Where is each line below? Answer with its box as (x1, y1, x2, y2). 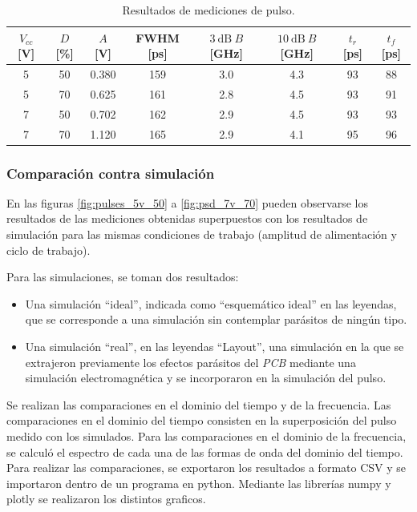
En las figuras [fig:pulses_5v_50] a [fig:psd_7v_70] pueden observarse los (6, 194, 368, 211)
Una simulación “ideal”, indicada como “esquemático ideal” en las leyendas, (25, 295, 397, 312)
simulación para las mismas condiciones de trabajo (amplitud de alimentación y (6, 226, 397, 243)
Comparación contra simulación (6, 163, 215, 183)
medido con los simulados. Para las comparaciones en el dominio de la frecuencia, (6, 428, 407, 444)
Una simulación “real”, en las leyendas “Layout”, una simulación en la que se (25, 338, 404, 355)
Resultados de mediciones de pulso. (122, 2, 295, 18)
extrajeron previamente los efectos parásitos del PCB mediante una (25, 353, 356, 370)
